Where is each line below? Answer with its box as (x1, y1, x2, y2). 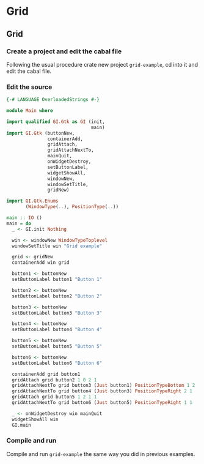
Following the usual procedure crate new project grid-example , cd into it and (6, 61, 199, 68)
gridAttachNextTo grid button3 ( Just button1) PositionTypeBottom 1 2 (12, 383, 195, 389)
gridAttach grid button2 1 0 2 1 (12, 376, 97, 383)
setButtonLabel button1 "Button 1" (12, 277, 103, 283)
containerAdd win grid (12, 260, 70, 266)
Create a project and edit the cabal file (6, 47, 122, 56)
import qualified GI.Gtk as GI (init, (6, 118, 105, 125)
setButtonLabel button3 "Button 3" (12, 310, 103, 316)
